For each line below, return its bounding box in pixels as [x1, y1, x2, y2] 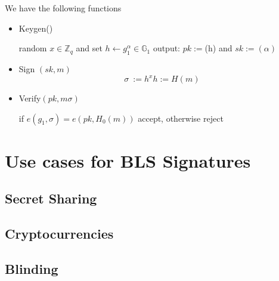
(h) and [204, 42, 232, 54]
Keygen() [18, 21, 53, 34]
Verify [18, 92, 41, 104]
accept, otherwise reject [138, 112, 224, 124]
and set [76, 42, 103, 54]
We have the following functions [5, 2, 122, 14]
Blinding [5, 260, 58, 277]
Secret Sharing [5, 189, 97, 208]
